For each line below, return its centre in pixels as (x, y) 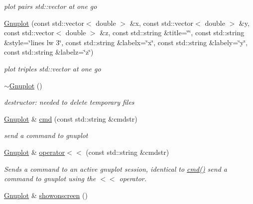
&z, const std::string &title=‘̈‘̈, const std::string (172, 33)
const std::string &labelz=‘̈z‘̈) (49, 52)
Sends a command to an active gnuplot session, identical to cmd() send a (116, 169)
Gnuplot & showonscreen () (46, 195)
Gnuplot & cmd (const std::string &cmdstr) (71, 118)
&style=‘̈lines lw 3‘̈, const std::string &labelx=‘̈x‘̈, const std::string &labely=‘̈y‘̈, (126, 42)
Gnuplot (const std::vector (44, 23)
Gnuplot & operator (35, 152)
